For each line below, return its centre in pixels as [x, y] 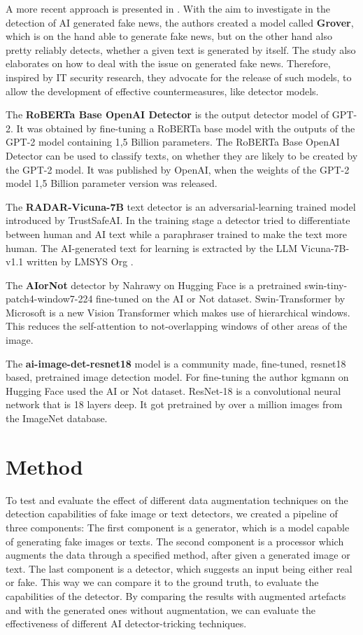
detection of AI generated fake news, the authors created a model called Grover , [180, 22]
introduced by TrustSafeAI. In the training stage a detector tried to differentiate [178, 220]
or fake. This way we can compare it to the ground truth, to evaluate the [162, 582]
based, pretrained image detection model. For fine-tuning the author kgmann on [177, 377]
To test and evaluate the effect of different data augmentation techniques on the [177, 500]
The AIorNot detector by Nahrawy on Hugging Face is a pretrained [154, 285]
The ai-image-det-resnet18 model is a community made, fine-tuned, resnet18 [176, 363]
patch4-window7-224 [49, 299]
